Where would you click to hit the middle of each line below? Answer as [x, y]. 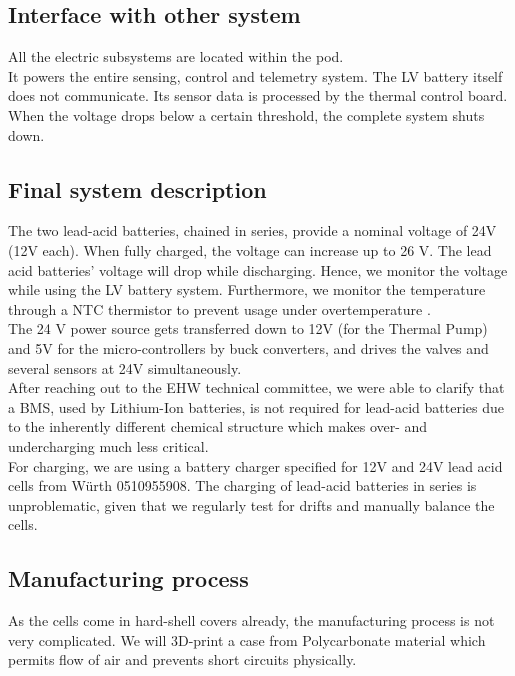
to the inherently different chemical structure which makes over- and [218, 426]
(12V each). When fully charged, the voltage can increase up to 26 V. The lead [250, 249]
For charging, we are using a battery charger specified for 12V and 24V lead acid [255, 465]
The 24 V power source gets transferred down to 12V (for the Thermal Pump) [248, 328]
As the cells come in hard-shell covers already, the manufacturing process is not [251, 620]
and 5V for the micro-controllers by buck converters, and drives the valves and [248, 347]
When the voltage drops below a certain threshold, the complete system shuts [246, 114]
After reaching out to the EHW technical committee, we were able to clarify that [256, 387]
